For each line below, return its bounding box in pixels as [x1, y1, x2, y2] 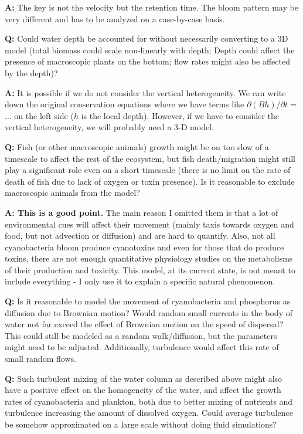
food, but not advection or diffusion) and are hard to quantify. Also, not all [5, 229, 275, 242]
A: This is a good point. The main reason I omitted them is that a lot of [5, 206, 278, 218]
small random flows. [5, 352, 76, 365]
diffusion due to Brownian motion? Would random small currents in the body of [5, 306, 293, 318]
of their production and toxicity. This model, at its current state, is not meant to [5, 263, 295, 276]
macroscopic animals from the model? [5, 187, 140, 199]
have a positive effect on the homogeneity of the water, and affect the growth [5, 384, 281, 396]
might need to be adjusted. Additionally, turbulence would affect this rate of [5, 341, 279, 353]
